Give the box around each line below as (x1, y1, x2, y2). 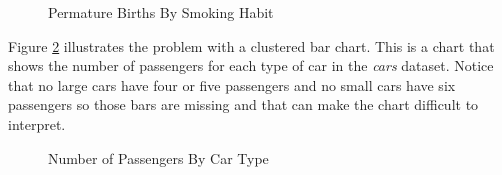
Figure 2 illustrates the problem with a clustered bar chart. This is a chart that (8, 35, 495, 56)
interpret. (8, 113, 66, 134)
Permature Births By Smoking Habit (48, 2, 274, 22)
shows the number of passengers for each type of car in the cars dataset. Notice (8, 55, 494, 76)
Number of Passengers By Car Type (48, 147, 269, 168)
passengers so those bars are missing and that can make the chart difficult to (8, 94, 479, 115)
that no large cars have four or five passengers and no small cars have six (8, 74, 456, 95)
